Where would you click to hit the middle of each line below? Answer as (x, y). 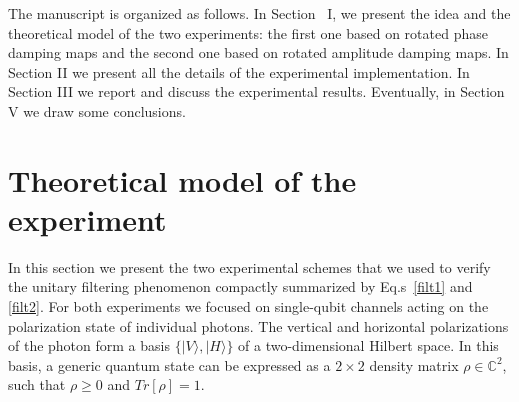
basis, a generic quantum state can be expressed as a (169, 364)
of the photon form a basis (89, 345)
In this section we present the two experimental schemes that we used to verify (249, 266)
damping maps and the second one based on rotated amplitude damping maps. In (258, 52)
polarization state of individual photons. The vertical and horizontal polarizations (258, 325)
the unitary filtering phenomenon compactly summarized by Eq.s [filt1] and (240, 286)
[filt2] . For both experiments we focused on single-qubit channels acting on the (248, 306)
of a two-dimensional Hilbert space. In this (368, 345)
